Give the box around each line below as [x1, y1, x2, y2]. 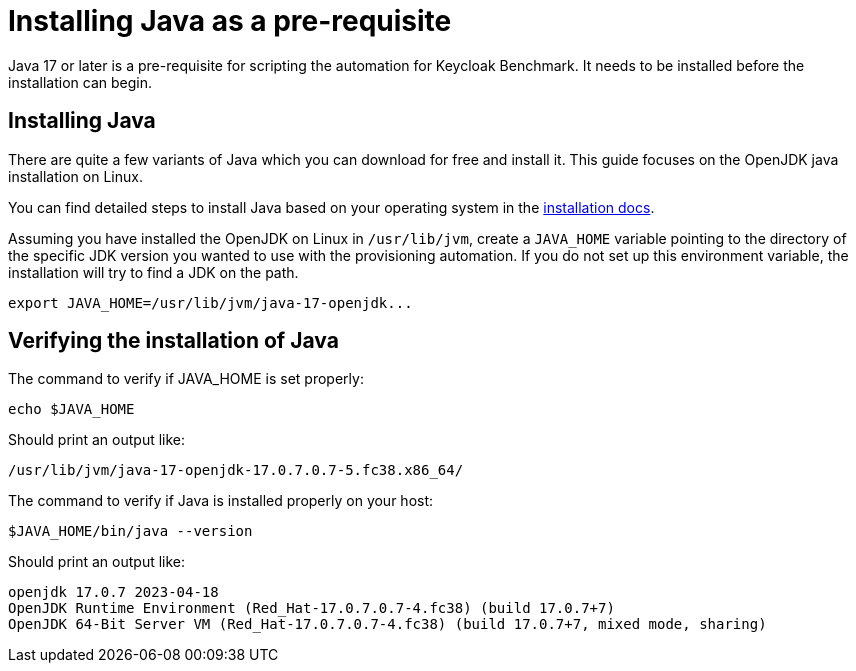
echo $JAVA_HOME [8, 401, 135, 418]
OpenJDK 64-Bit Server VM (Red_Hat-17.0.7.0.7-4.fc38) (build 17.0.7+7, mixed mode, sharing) [8, 616, 767, 633]
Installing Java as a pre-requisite [8, 4, 452, 38]
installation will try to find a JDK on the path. [8, 263, 299, 281]
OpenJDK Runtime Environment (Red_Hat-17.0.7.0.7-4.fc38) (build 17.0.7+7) [8, 600, 615, 617]
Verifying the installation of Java [8, 328, 339, 354]
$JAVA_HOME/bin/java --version [8, 523, 253, 540]
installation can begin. [8, 73, 152, 91]
